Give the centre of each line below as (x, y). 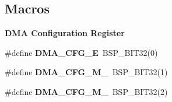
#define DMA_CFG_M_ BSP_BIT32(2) (86, 91)
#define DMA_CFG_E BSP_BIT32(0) (81, 52)
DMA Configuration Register (65, 33)
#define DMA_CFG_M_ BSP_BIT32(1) (86, 72)
